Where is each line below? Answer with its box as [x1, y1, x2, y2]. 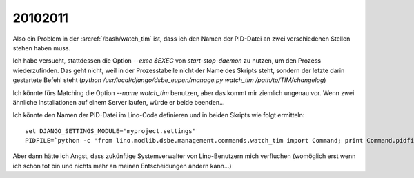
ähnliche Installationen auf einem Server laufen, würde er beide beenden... [12, 98, 225, 106]
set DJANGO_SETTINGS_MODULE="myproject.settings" [25, 127, 197, 135]
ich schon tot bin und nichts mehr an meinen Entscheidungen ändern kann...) [12, 161, 232, 170]
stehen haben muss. [12, 43, 71, 52]
